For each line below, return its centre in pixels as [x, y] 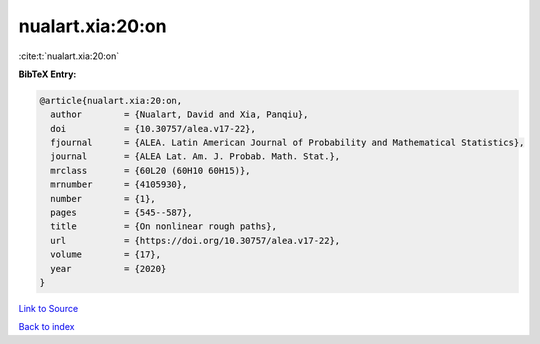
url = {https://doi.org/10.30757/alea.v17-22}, [195, 240]
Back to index [46, 327]
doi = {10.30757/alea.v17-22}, [153, 128]
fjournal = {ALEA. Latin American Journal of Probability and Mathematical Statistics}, [287, 143]
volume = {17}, [106, 254]
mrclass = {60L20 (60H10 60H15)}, [150, 170]
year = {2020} [108, 268]
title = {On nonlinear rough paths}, [163, 226]
